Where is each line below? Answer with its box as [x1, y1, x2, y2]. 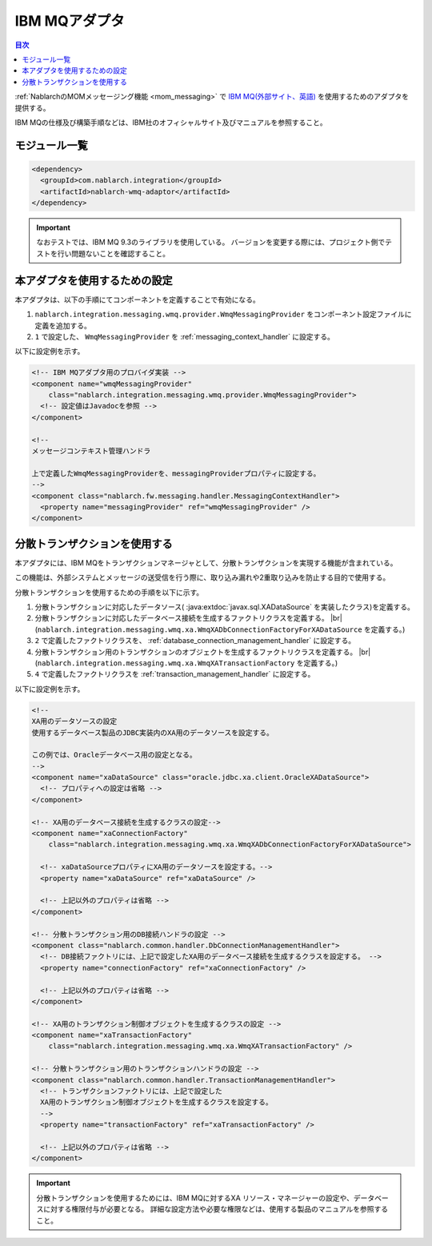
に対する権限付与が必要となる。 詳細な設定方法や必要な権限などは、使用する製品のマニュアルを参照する [42, 1204, 389, 1214]
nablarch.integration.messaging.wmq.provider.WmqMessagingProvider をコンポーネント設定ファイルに [34, 309, 412, 320]
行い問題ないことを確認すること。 [57, 248, 170, 258]
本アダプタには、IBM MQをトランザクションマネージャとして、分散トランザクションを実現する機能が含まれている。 [14, 557, 398, 568]
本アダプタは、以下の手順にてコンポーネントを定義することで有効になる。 [14, 295, 260, 304]
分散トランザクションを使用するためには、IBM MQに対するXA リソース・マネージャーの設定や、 [36, 1193, 354, 1203]
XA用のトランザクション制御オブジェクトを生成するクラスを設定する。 [40, 1098, 274, 1107]
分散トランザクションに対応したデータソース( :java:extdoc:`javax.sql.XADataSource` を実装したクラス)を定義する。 [34, 602, 415, 612]
